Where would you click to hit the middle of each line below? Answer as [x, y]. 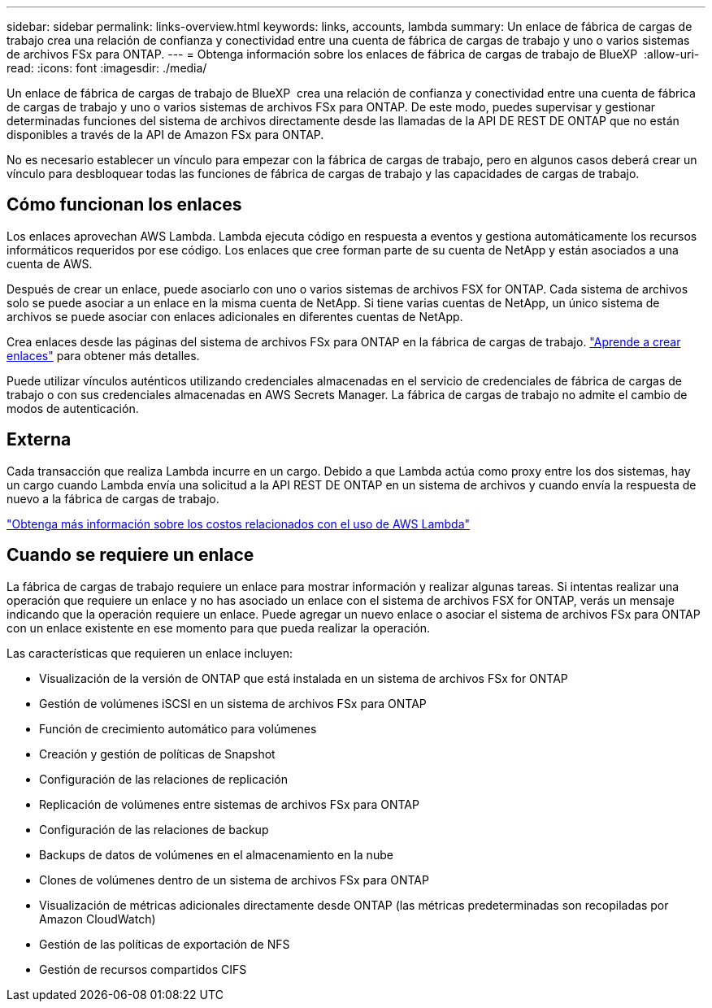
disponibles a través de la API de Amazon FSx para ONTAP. [165, 135]
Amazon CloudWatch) [98, 919]
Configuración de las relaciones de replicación [163, 779]
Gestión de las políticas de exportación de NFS [165, 944]
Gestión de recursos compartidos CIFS [143, 969]
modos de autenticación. [73, 408]
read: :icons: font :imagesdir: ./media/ [107, 68]
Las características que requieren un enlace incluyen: [150, 653]
